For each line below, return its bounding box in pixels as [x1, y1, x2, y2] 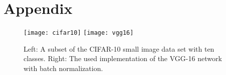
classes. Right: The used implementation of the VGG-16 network [24, 53, 222, 64]
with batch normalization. [24, 63, 103, 73]
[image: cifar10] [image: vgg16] [24, 29, 134, 37]
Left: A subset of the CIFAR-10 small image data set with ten [24, 43, 214, 54]
